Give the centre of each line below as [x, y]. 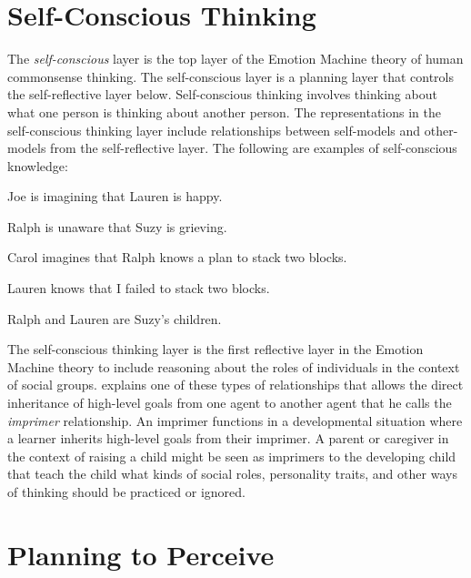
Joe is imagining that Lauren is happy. [115, 196]
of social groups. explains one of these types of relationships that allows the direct [235, 385]
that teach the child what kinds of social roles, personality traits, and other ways [232, 474]
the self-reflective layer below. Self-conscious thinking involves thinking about [222, 94]
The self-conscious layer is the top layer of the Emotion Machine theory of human [235, 59]
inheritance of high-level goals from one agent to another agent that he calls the [230, 403]
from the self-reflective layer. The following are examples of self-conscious [254, 148]
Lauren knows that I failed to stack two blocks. [139, 288]
